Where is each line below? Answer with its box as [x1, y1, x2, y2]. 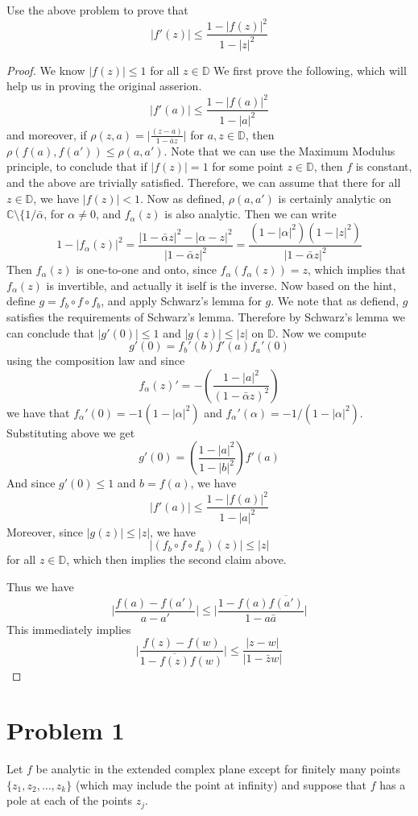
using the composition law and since [6, 352, 185, 369]
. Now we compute [275, 324, 366, 341]
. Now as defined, [140, 189, 226, 206]
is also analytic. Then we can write [164, 205, 337, 222]
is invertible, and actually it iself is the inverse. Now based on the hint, [46, 276, 396, 293]
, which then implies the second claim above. [66, 551, 287, 568]
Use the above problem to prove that [6, 2, 188, 18]
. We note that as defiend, [271, 292, 399, 309]
